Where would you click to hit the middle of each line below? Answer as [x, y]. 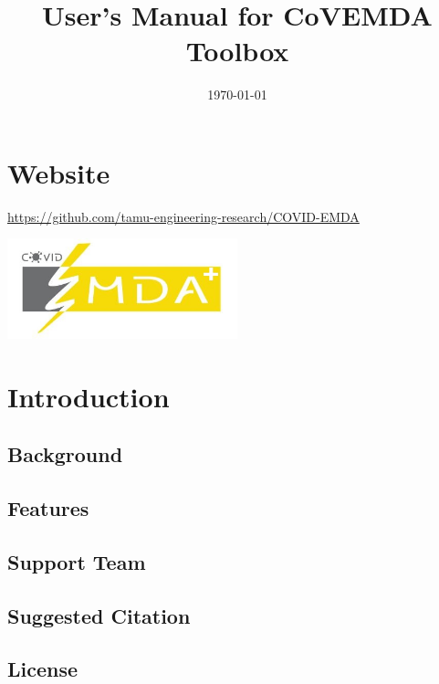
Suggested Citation [99, 615]
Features [48, 508]
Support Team [77, 561]
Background [65, 454]
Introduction [89, 396]
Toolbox [237, 51]
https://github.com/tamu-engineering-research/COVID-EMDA [183, 216]
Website [59, 172]
